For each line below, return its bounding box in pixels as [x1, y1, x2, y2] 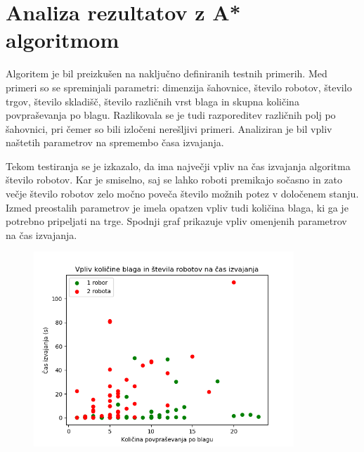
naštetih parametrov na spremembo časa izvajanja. [6, 135, 224, 150]
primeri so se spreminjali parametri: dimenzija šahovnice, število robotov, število [6, 79, 352, 94]
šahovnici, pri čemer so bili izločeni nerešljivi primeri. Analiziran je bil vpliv [6, 121, 332, 136]
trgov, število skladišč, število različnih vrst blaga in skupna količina [6, 93, 299, 108]
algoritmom [6, 25, 119, 54]
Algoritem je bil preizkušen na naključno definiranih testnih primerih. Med [6, 66, 327, 81]
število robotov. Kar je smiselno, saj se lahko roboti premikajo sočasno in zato [6, 172, 343, 187]
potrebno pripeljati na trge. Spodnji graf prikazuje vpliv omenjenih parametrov [6, 214, 347, 228]
